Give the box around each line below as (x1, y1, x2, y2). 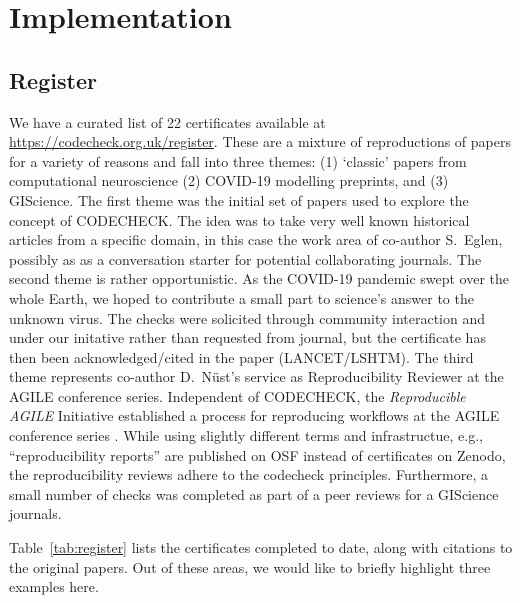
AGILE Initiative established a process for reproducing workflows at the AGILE (9, 405, 500, 426)
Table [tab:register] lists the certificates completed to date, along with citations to (9, 537, 513, 558)
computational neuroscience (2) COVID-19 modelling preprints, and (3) (9, 170, 449, 191)
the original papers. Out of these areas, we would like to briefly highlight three (9, 556, 491, 577)
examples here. (9, 576, 99, 597)
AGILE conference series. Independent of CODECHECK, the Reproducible (9, 385, 466, 406)
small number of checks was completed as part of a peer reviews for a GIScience (9, 483, 499, 504)
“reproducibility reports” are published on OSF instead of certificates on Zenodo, (9, 444, 506, 465)
